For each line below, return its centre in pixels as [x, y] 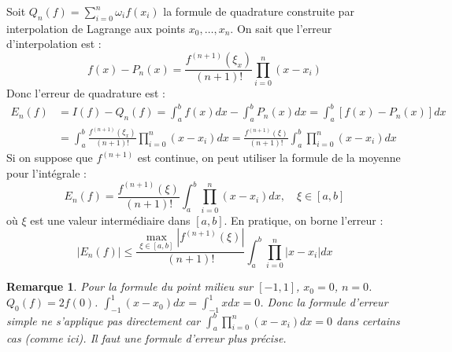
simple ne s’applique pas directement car [104, 320]
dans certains [368, 320]
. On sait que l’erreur [281, 28]
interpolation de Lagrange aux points [96, 28]
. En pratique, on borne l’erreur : [304, 220]
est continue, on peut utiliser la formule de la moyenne [269, 158]
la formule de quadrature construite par [259, 11]
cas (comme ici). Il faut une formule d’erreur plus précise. [146, 338]
